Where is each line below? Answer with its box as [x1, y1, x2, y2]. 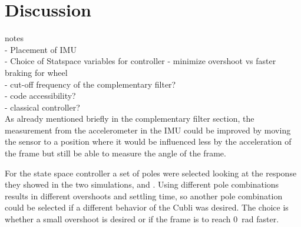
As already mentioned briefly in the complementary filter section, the [5, 112, 254, 125]
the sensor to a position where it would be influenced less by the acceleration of [5, 135, 292, 148]
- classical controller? [5, 101, 80, 113]
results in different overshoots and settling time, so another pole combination [5, 189, 283, 202]
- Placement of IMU [5, 43, 77, 55]
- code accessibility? [5, 89, 76, 102]
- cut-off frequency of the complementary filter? [5, 78, 176, 90]
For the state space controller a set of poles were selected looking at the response [5, 166, 297, 179]
